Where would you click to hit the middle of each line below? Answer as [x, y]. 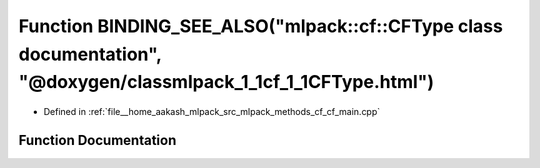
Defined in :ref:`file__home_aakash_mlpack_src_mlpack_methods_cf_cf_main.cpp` [212, 112]
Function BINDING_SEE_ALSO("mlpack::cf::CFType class [261, 26]
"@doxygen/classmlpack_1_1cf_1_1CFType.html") [226, 82]
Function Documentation [97, 140]
